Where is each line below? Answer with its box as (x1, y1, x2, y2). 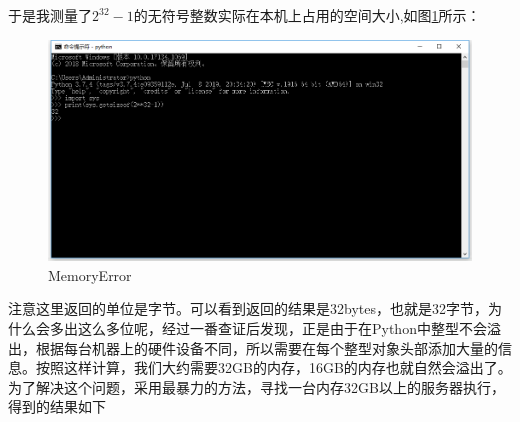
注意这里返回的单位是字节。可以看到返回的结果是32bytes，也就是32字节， (8, 298, 488, 319)
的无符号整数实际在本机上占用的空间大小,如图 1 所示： (133, 5, 481, 25)
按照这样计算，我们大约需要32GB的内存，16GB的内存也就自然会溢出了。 (35, 357, 512, 378)
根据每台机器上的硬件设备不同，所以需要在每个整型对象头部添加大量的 (35, 337, 498, 358)
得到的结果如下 (8, 396, 106, 417)
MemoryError (48, 264, 132, 285)
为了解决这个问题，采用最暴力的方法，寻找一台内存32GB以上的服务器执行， (8, 376, 505, 397)
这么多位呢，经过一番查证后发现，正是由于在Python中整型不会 (77, 317, 487, 338)
